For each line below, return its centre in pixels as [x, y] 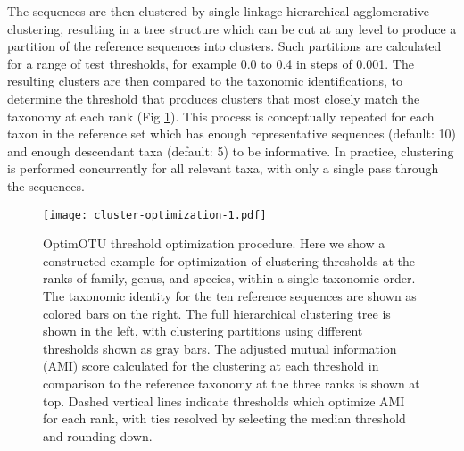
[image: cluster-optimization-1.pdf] [155, 215]
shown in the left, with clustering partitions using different [203, 331]
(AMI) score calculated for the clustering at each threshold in [211, 366]
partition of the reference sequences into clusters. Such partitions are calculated [224, 46]
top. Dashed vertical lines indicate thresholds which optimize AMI [224, 401]
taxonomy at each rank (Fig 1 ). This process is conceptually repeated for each [221, 116]
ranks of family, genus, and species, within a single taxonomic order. [229, 278]
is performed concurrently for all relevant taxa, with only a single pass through [223, 168]
